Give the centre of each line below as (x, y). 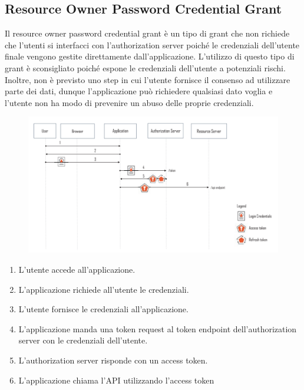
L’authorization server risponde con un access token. (113, 360)
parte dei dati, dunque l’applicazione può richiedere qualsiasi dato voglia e (139, 91)
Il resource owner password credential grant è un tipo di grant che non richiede (147, 33)
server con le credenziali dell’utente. (83, 340)
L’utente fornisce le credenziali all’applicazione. (103, 309)
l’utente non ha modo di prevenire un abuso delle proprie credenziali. (129, 102)
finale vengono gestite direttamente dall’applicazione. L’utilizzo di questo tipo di (150, 56)
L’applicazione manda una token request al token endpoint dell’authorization (158, 328)
